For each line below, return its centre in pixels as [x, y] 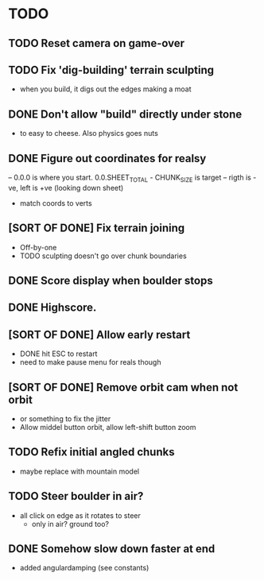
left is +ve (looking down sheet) [72, 188]
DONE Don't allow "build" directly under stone [125, 114]
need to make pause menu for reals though [90, 362]
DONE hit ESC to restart [58, 354]
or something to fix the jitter [65, 419]
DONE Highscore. [52, 308]
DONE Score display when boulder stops [111, 281]
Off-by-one [38, 247]
